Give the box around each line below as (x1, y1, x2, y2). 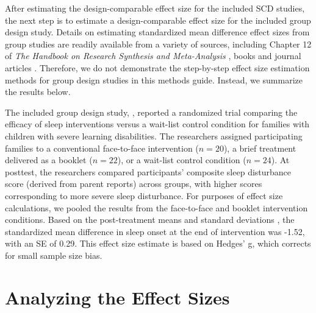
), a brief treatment (223, 141, 296, 154)
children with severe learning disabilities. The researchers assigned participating (5, 129, 303, 142)
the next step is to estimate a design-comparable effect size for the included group (5, 13, 311, 26)
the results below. (5, 85, 71, 98)
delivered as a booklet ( (5, 153, 93, 166)
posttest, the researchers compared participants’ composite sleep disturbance (5, 165, 292, 178)
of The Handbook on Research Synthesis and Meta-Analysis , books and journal (5, 49, 301, 62)
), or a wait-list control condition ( (117, 153, 246, 166)
